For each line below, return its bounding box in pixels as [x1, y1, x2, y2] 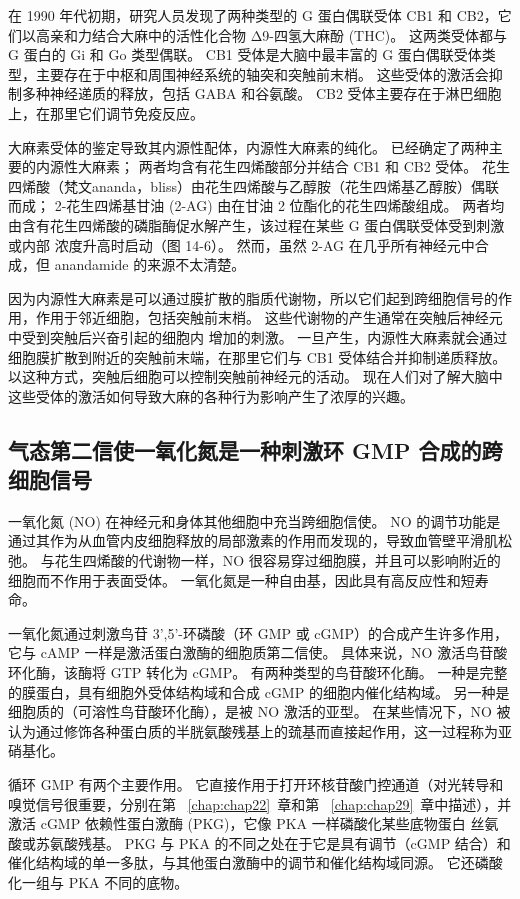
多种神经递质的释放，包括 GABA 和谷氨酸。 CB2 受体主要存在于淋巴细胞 [21, 83, 502, 104]
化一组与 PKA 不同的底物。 [8, 871, 189, 892]
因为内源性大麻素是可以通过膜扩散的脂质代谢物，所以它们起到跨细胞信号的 [8, 287, 498, 308]
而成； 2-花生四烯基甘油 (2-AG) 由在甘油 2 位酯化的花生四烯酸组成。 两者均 [8, 195, 505, 216]
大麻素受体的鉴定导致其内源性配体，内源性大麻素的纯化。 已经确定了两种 [8, 136, 489, 157]
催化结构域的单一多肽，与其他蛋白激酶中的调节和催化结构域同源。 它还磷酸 [8, 852, 503, 873]
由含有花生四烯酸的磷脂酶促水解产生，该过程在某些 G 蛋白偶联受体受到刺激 [8, 214, 505, 235]
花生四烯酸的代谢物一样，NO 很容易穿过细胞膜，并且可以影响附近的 [54, 550, 501, 571]
